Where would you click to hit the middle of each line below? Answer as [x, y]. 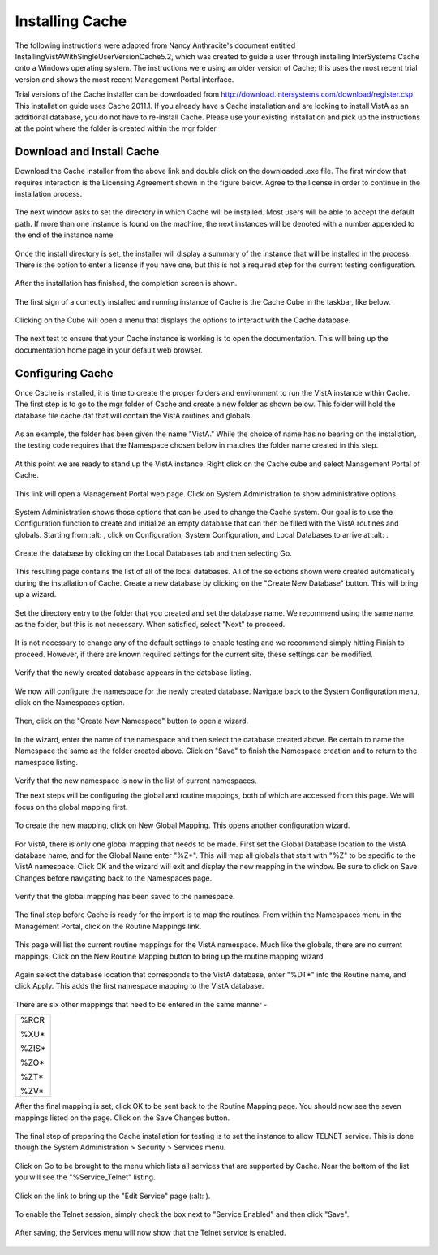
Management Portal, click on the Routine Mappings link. [108, 926]
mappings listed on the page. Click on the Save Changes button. [122, 1118]
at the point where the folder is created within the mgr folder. [117, 128]
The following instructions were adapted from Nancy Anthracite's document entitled [155, 45]
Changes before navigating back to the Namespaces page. [114, 878]
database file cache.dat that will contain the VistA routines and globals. [134, 415]
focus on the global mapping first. [71, 807]
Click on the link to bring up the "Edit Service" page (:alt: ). [113, 1196]
